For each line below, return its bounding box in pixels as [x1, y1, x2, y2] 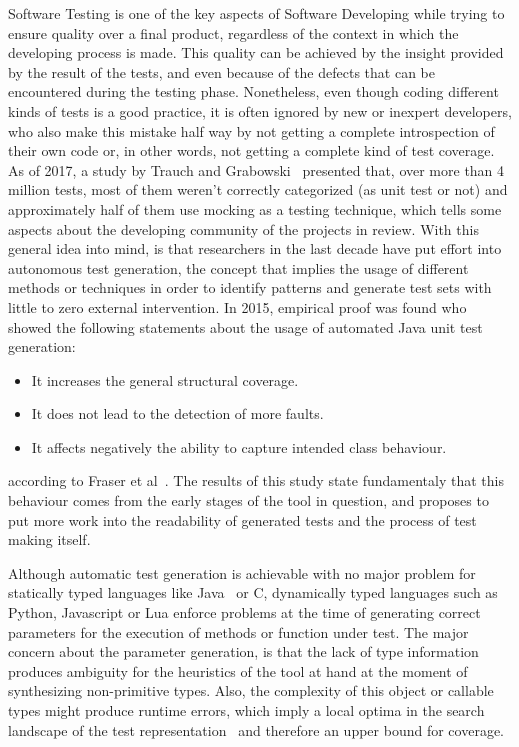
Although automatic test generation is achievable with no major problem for [8, 562, 476, 583]
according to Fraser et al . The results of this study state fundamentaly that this [8, 470, 504, 491]
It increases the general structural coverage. [31, 369, 299, 390]
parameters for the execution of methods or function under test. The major [8, 621, 469, 642]
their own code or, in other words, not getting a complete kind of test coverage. [8, 140, 495, 161]
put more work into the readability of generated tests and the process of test [8, 509, 477, 530]
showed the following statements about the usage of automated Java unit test [8, 316, 483, 337]
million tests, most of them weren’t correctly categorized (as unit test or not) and [8, 179, 508, 200]
